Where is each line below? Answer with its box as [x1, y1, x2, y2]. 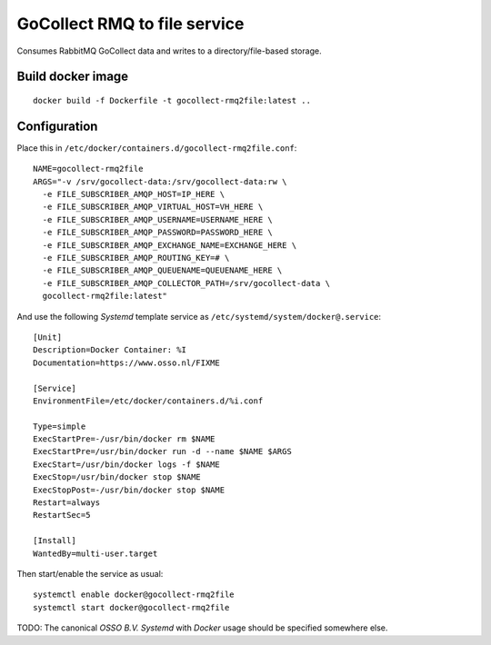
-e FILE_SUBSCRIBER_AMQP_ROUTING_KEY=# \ [42, 253, 230, 263]
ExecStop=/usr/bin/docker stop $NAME [33, 472, 202, 482]
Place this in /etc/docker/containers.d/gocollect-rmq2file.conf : [16, 142, 297, 154]
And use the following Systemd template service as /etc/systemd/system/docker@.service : [16, 311, 382, 322]
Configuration [16, 118, 98, 134]
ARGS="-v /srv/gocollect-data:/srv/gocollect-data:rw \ [33, 176, 287, 186]
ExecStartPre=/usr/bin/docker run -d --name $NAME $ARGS [33, 446, 293, 457]
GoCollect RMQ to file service [16, 14, 245, 34]
